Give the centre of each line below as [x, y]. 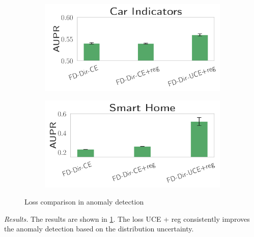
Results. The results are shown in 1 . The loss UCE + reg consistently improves [127, 218]
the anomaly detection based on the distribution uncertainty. [99, 229]
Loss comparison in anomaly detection [84, 201]
